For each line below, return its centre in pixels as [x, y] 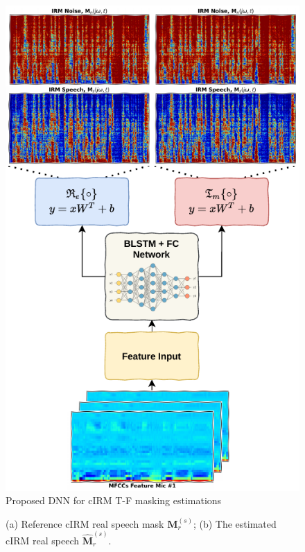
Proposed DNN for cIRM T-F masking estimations [114, 500]
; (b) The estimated [235, 523]
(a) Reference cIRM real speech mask [85, 523]
